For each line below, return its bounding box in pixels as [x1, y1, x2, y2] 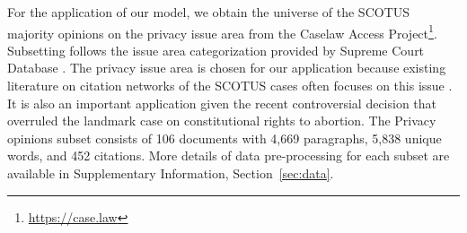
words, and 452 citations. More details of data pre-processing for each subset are [7, 146, 450, 165]
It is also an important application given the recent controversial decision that [7, 93, 437, 112]
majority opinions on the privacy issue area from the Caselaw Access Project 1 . [7, 21, 437, 42]
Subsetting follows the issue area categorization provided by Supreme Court [7, 40, 425, 59]
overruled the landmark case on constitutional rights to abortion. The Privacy [7, 111, 436, 130]
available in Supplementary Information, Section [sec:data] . [7, 164, 334, 182]
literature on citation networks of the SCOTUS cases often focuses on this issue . [7, 76, 453, 95]
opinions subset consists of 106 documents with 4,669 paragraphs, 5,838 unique [7, 128, 442, 147]
